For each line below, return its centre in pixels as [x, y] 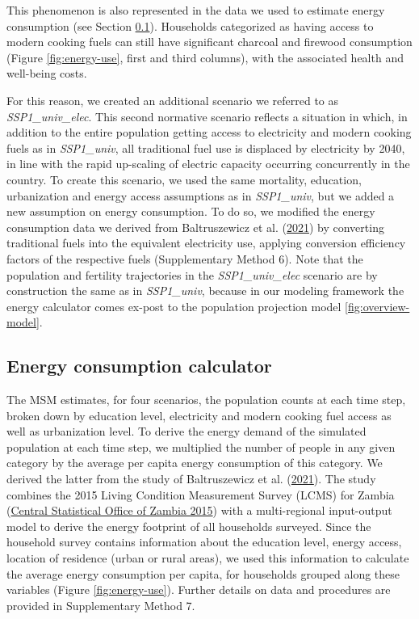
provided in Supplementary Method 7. [101, 605]
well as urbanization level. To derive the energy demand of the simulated [186, 431]
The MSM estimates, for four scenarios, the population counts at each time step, [206, 400]
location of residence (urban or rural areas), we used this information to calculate [208, 558]
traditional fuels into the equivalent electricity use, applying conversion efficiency [206, 243]
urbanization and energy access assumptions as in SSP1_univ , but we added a [201, 195]
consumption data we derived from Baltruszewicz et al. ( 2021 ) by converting [195, 227]
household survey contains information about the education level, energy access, [204, 542]
